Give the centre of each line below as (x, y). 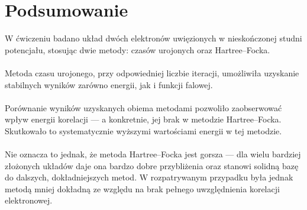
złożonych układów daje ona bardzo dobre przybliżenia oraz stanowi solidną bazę (152, 165)
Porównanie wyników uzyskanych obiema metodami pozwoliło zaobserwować (143, 107)
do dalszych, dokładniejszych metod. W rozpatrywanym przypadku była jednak (149, 177)
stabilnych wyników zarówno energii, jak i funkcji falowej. (109, 84)
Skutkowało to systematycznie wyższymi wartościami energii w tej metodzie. (143, 130)
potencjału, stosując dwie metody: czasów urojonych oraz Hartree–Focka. (138, 49)
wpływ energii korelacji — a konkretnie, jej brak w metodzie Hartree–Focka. (143, 119)
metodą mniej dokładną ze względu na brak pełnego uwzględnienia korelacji (142, 188)
